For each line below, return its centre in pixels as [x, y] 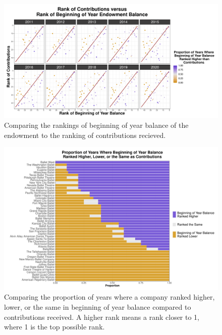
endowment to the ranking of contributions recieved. [85, 135]
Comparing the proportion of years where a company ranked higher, [109, 297]
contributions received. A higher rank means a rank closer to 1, [102, 317]
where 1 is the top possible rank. [54, 327]
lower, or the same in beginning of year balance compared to [98, 307]
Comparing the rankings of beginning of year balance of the [96, 125]
